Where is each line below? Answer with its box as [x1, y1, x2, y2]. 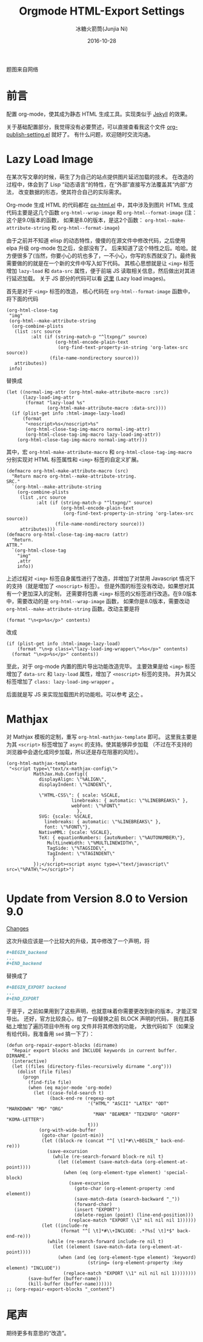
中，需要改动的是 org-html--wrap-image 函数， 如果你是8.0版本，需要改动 [6, 597, 190, 604]
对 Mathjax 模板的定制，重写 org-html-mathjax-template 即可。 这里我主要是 [6, 733, 197, 740]
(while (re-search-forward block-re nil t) [52, 1153, 164, 1160]
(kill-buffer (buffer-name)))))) [28, 1281, 113, 1287]
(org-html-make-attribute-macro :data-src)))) [47, 405, 167, 411]
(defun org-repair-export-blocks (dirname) [6, 1042, 118, 1048]
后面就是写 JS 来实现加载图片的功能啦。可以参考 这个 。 [6, 690, 147, 698]
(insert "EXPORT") [73, 1206, 121, 1213]
